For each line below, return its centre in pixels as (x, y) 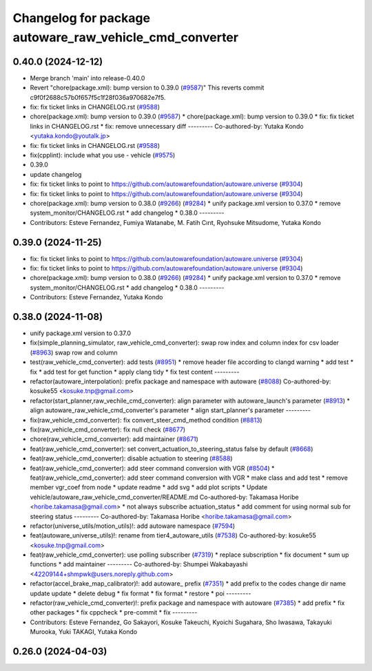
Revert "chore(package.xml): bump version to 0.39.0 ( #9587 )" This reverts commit (147, 88)
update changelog (56, 174)
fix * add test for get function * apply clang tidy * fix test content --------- (135, 372)
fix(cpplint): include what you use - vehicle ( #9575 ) (103, 155)
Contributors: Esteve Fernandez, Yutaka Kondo (96, 297)
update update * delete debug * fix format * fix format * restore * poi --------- (141, 593)
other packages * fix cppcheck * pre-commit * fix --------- (114, 613)
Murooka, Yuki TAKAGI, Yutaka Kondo (84, 632)
